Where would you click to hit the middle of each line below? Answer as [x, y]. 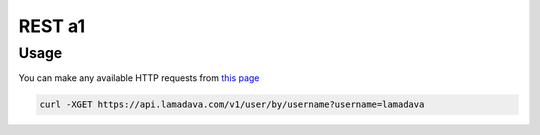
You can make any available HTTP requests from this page [139, 78]
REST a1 [52, 26]
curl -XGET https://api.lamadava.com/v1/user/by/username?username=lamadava [232, 104]
